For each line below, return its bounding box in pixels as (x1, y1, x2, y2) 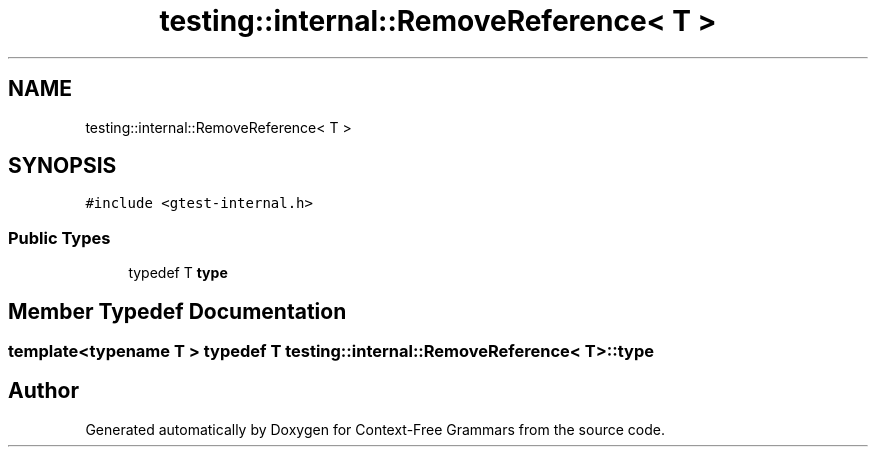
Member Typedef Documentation (8, 298, 347, 324)
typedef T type (128, 264, 228, 282)
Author (8, 378, 79, 404)
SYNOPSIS (8, 153, 117, 179)
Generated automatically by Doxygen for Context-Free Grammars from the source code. (85, 420, 665, 438)
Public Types (8, 227, 111, 248)
